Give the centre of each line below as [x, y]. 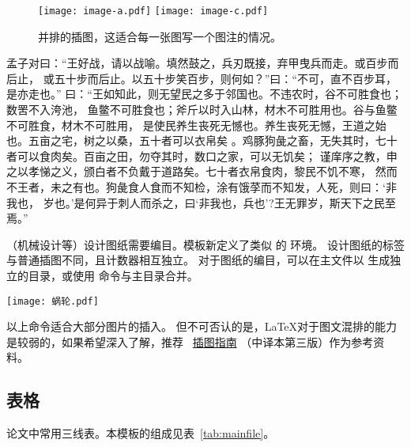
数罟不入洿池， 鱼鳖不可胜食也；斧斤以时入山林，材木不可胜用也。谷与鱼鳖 [202, 110]
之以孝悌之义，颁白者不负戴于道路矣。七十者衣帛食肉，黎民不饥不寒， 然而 [202, 171]
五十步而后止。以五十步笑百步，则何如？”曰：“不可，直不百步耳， [225, 78]
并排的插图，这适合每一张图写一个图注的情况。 [160, 36]
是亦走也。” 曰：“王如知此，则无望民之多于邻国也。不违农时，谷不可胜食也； [204, 94]
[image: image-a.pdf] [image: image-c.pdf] [153, 11]
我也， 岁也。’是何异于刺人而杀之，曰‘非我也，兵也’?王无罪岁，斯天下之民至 [201, 202]
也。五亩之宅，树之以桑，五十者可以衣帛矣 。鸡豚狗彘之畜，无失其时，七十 [202, 140]
